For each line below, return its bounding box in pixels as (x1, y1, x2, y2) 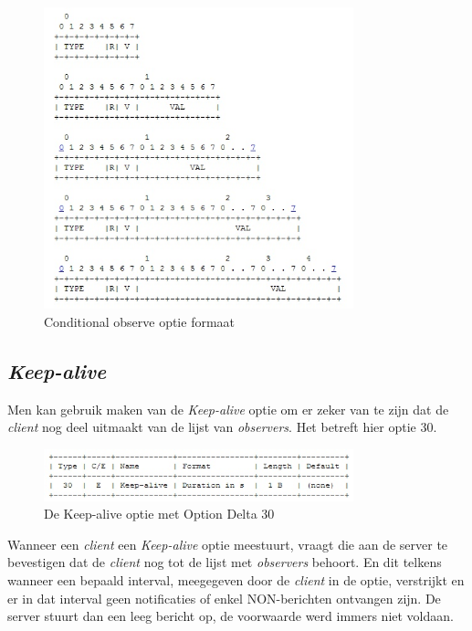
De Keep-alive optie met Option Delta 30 (44, 504, 275, 523)
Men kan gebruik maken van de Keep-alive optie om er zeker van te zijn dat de (7, 399, 449, 418)
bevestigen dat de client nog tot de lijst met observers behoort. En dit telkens (7, 552, 442, 572)
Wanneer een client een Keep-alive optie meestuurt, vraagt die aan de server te (7, 534, 448, 553)
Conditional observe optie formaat (44, 311, 236, 331)
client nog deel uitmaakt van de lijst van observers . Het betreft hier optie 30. (7, 417, 437, 436)
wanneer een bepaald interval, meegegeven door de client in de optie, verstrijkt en (7, 571, 465, 589)
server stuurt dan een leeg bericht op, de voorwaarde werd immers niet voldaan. (7, 606, 454, 626)
